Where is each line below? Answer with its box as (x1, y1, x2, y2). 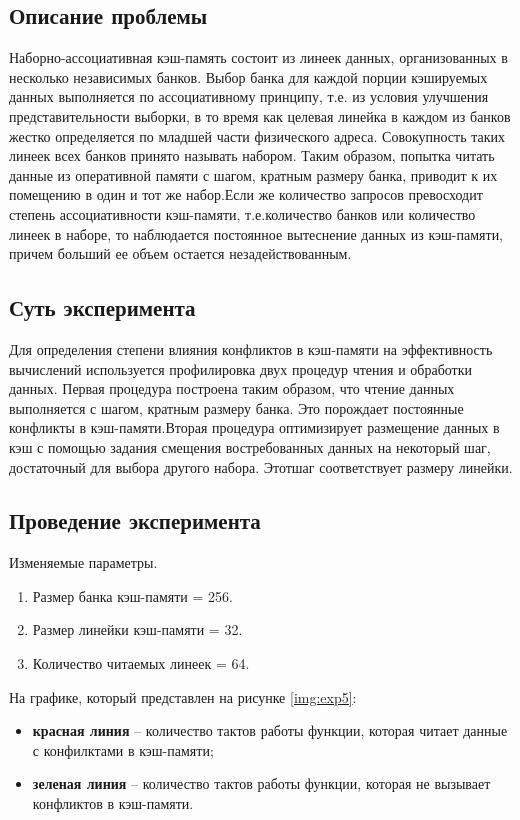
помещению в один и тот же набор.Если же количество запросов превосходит (9, 184, 483, 205)
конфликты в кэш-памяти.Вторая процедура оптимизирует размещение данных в (9, 417, 500, 438)
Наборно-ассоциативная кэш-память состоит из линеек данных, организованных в (9, 47, 508, 68)
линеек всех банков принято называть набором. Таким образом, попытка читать (9, 145, 495, 166)
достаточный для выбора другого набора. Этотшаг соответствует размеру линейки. (9, 456, 513, 477)
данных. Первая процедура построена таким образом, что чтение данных (9, 378, 455, 399)
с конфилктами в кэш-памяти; (32, 739, 214, 760)
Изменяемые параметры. (9, 552, 158, 573)
